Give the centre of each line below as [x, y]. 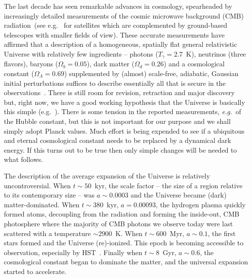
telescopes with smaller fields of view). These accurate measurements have [114, 34]
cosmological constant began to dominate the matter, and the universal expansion [126, 262]
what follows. [24, 159]
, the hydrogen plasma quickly [201, 204]
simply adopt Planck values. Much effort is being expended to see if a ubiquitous [124, 130]
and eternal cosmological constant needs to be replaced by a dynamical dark [117, 140]
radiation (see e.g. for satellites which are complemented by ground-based [116, 25]
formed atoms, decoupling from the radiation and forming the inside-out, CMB [122, 214]
